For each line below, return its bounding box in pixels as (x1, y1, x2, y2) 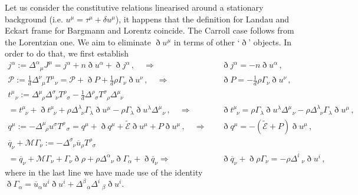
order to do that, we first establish (5, 47, 129, 60)
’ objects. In (248, 35, 292, 48)
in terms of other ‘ (173, 35, 240, 48)
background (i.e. (5, 12, 63, 25)
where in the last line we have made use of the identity (5, 166, 203, 178)
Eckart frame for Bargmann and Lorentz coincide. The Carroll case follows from (5, 24, 294, 37)
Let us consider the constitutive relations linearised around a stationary (5, 1, 264, 13)
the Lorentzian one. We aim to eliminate (5, 35, 151, 48)
